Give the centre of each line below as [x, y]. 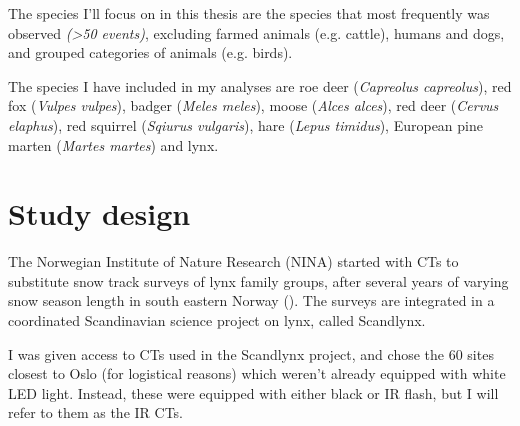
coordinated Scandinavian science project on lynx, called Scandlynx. [217, 320]
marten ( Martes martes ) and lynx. [113, 144]
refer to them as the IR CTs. [95, 412]
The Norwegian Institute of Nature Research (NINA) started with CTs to [233, 261]
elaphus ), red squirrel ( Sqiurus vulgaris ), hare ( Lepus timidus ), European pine [245, 124]
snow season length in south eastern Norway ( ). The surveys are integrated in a [251, 300]
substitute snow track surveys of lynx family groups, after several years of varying [258, 280]
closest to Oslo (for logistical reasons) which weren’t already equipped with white [257, 373]
